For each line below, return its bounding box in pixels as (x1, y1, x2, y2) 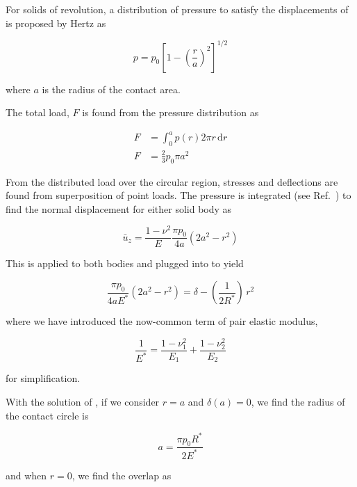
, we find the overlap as (72, 468, 172, 482)
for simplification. (6, 371, 81, 385)
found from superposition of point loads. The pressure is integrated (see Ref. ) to (6, 188, 351, 202)
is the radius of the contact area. (42, 81, 181, 96)
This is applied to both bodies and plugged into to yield (6, 256, 244, 271)
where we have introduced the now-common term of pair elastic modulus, (6, 314, 318, 328)
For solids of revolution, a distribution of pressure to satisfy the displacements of (6, 2, 349, 16)
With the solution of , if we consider (6, 394, 160, 408)
